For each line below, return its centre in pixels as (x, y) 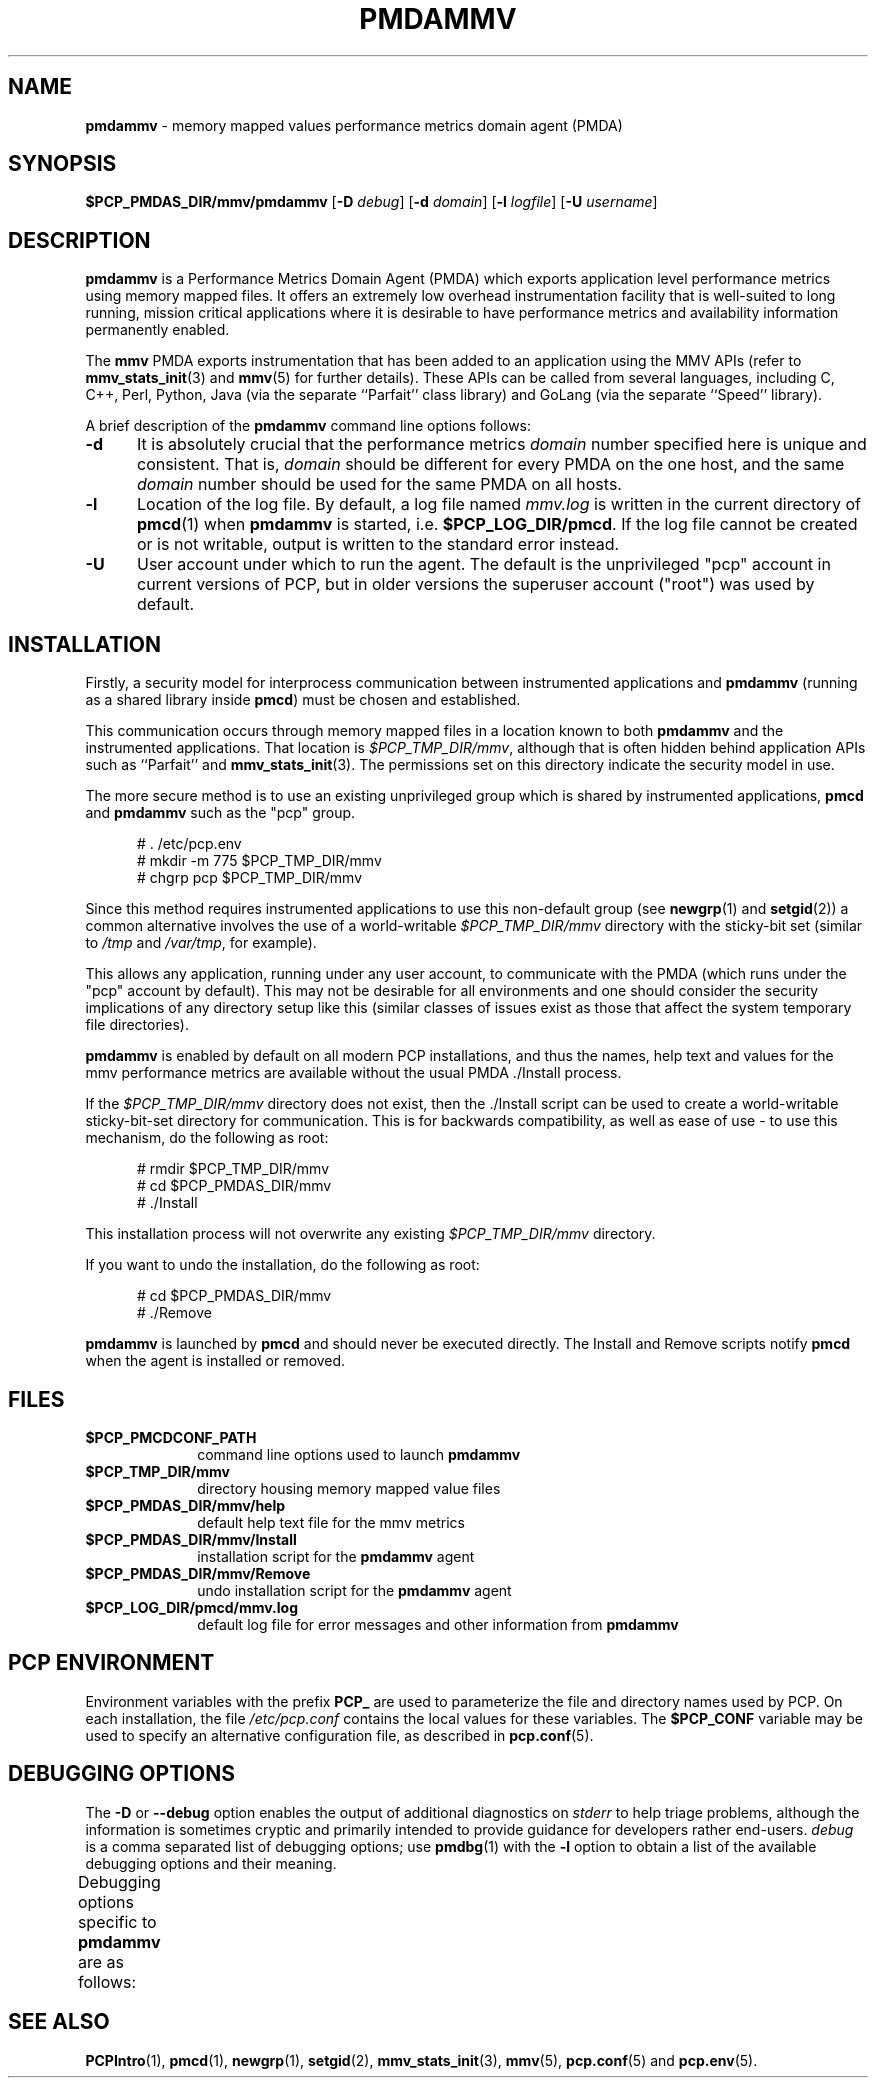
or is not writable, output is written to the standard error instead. (378, 544)
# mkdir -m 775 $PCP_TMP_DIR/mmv (259, 861)
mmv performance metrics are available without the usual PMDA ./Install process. (353, 1073)
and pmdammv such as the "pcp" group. (220, 813)
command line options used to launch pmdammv (359, 1454)
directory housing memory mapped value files (349, 1488)
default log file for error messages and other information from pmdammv (438, 1624)
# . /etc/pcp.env (189, 844)
